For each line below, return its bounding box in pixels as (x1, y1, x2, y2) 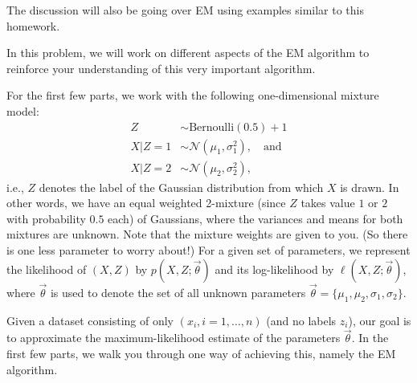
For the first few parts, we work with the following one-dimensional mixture (6, 87, 379, 104)
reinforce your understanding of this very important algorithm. (6, 59, 316, 76)
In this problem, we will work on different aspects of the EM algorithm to (6, 44, 370, 61)
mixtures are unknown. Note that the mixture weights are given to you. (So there (6, 226, 408, 242)
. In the (351, 329, 389, 346)
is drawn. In (340, 178, 399, 195)
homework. (6, 17, 60, 34)
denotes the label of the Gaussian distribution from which (39, 178, 324, 195)
